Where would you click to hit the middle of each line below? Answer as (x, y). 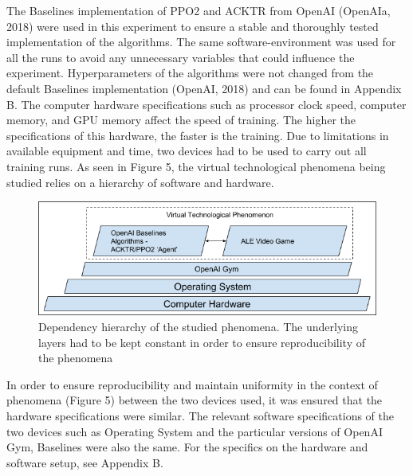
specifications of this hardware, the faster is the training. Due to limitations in (198, 135)
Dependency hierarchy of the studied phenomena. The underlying (198, 327)
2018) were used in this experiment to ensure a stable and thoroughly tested (193, 26)
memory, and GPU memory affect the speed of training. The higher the (181, 120)
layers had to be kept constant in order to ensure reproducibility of (202, 342)
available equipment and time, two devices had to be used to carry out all (187, 151)
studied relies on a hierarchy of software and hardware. (140, 182)
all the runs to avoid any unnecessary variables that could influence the (181, 57)
